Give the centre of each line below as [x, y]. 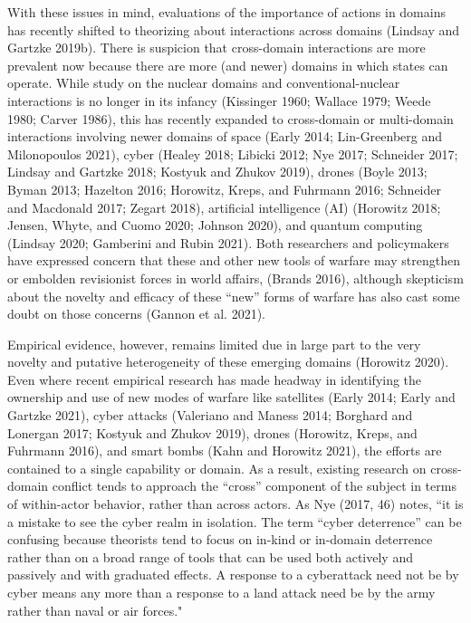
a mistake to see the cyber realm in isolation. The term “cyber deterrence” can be [235, 521]
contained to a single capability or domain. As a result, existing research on [217, 468]
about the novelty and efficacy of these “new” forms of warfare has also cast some [234, 296]
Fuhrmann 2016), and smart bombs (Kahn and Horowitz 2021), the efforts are [225, 450]
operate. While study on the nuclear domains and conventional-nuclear [204, 83]
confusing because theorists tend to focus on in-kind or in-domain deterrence [220, 539]
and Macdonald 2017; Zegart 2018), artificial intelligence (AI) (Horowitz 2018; [224, 207]
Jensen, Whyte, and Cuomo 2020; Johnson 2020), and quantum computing [215, 225]
